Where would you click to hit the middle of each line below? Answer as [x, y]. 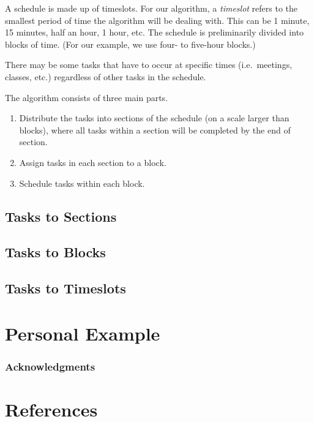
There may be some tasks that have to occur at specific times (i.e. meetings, [149, 65]
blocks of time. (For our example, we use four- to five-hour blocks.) [130, 44]
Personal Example [83, 333]
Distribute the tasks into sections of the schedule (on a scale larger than [154, 118]
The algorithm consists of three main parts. [87, 97]
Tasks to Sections [61, 216]
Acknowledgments [50, 366]
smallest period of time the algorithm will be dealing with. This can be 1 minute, [157, 20]
